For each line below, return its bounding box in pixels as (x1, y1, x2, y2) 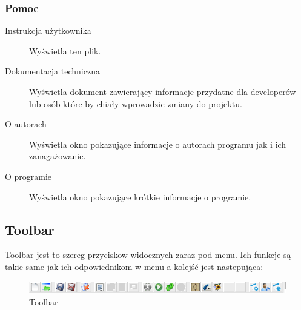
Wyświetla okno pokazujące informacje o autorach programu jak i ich (29, 137, 286, 150)
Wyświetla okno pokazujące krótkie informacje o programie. (29, 190, 251, 203)
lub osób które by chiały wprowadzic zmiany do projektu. (29, 97, 242, 110)
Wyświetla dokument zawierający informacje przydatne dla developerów (29, 85, 296, 97)
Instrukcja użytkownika (5, 24, 91, 37)
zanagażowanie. (29, 150, 86, 162)
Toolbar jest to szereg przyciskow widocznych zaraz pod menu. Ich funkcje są (5, 248, 291, 261)
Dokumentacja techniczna (5, 65, 100, 77)
